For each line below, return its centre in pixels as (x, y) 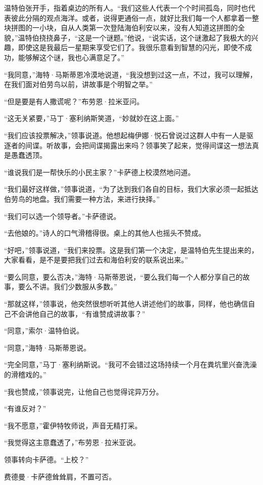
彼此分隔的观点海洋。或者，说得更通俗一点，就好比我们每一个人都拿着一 (131, 17)
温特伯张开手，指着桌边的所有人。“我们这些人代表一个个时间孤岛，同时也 (126, 8)
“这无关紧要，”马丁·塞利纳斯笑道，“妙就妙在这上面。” (92, 118)
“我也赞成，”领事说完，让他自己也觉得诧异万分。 (84, 391)
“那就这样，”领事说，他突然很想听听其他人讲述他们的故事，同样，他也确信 (126, 304)
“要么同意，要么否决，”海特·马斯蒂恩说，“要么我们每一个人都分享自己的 (123, 276)
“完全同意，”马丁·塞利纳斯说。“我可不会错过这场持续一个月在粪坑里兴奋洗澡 (130, 364)
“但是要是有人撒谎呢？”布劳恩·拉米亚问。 (74, 101)
